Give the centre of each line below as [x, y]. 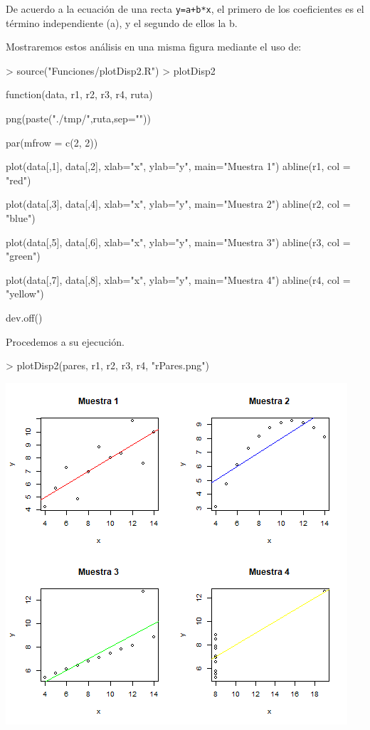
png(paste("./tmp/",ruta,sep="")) [78, 118]
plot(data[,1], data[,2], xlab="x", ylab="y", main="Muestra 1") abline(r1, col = [178, 166]
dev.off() [24, 317]
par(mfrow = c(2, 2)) [52, 142]
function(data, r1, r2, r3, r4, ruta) [79, 94]
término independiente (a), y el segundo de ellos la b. [122, 22]
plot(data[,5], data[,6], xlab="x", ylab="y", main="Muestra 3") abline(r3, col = [178, 242]
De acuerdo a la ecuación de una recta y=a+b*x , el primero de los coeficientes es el [185, 9]
